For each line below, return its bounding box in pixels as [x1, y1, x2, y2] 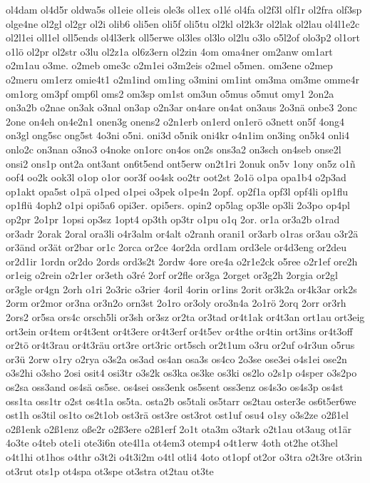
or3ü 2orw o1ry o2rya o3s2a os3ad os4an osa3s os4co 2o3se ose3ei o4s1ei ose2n [6, 351, 347, 366]
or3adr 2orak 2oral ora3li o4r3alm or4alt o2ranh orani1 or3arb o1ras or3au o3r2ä [6, 225, 359, 240]
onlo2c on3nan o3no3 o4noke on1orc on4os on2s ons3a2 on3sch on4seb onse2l [6, 141, 341, 156]
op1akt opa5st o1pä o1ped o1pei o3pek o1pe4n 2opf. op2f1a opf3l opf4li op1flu [6, 183, 349, 198]
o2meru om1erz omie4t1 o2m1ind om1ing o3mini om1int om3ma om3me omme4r [6, 71, 359, 86]
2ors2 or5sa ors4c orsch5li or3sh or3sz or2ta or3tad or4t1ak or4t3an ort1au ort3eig [6, 310, 365, 325]
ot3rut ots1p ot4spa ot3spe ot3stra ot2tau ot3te [6, 463, 214, 478]
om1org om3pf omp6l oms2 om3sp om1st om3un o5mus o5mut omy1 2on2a [6, 86, 334, 101]
